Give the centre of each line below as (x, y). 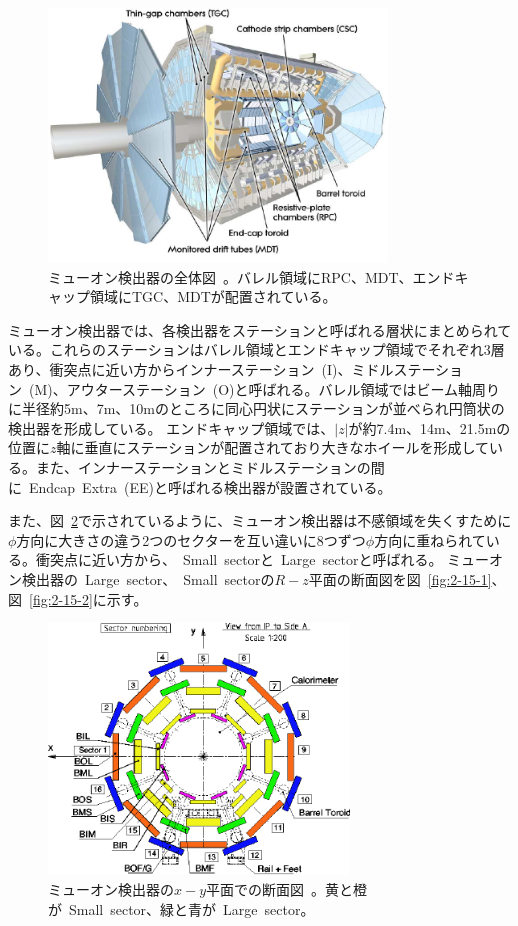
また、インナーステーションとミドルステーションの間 (210, 467)
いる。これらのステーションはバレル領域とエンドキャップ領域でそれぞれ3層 (256, 349)
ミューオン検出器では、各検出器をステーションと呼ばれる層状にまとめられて (260, 329)
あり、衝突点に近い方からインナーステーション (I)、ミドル (201, 369)
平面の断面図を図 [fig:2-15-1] (400, 579)
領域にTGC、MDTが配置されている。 (213, 296)
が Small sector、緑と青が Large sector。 (181, 908)
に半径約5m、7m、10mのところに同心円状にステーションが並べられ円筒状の (256, 408)
